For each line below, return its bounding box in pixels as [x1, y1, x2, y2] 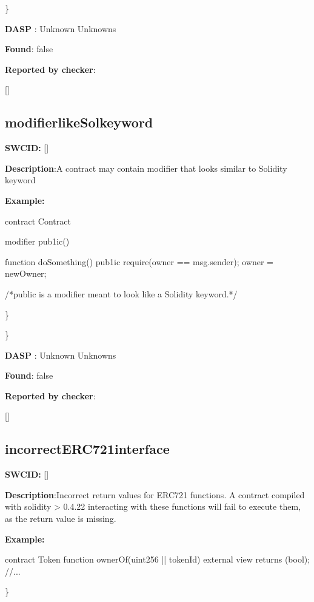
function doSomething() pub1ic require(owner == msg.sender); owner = [5, 255, 273, 268]
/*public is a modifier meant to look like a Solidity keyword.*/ [5, 287, 238, 300]
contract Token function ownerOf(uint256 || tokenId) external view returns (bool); [5, 553, 310, 566]
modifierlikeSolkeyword [5, 113, 153, 132]
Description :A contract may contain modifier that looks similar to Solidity [5, 161, 287, 174]
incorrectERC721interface [5, 439, 170, 458]
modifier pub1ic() [5, 235, 70, 248]
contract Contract [5, 214, 71, 227]
